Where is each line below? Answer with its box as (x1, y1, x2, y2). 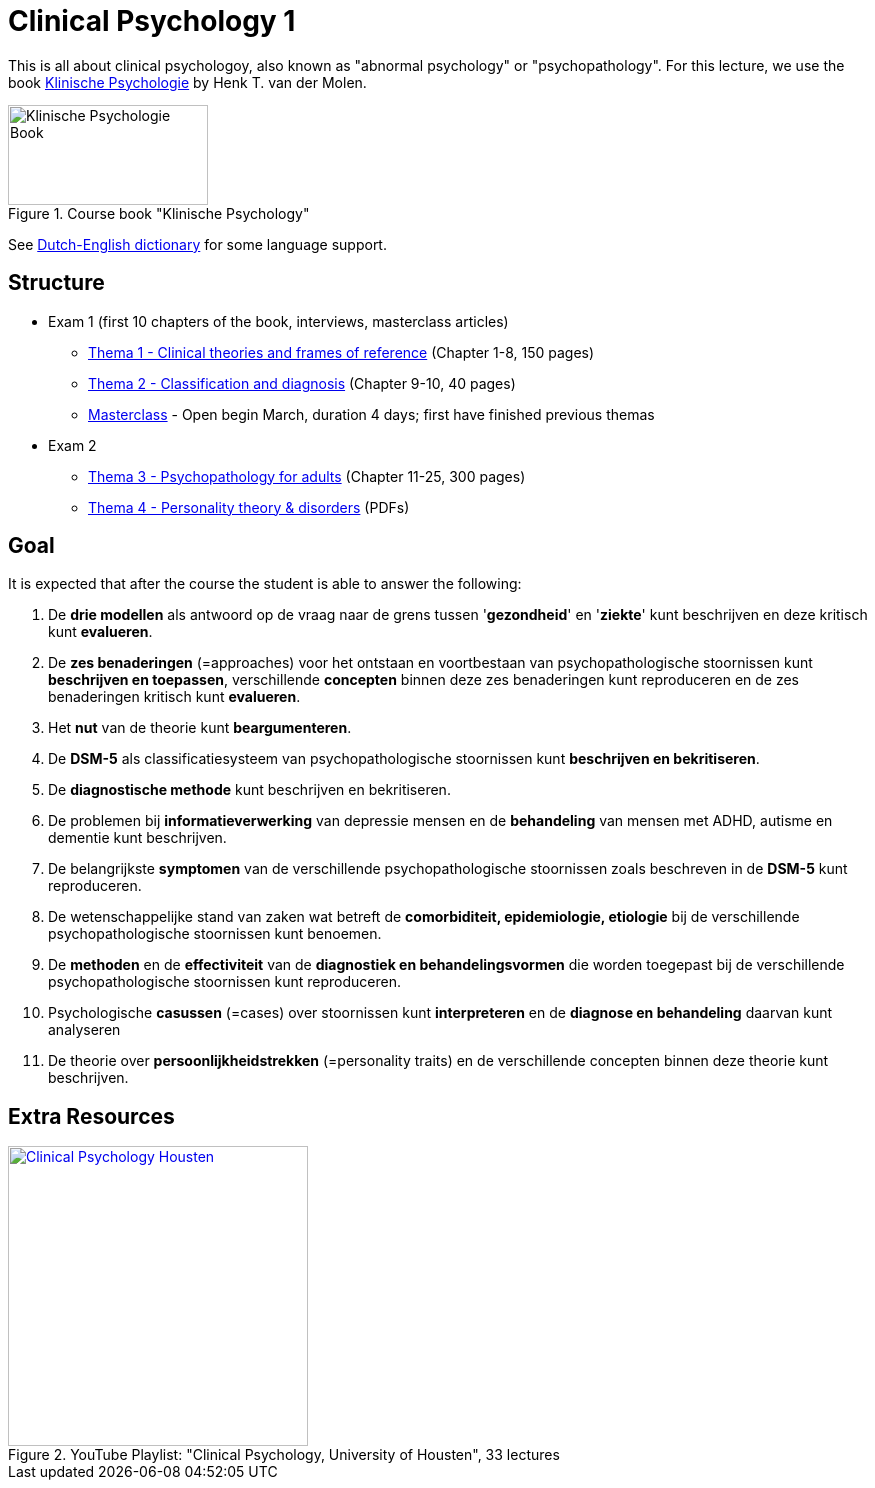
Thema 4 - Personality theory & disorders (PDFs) (88, 498, 410, 516)
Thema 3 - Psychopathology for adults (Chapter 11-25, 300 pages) (88, 467, 526, 485)
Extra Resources (8, 1103, 175, 1129)
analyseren (48, 1021, 121, 1039)
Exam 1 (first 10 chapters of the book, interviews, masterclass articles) (48, 312, 509, 330)
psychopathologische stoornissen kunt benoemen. (48, 925, 382, 943)
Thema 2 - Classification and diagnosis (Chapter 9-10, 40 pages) (88, 374, 516, 392)
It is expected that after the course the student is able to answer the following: (8, 575, 522, 593)
